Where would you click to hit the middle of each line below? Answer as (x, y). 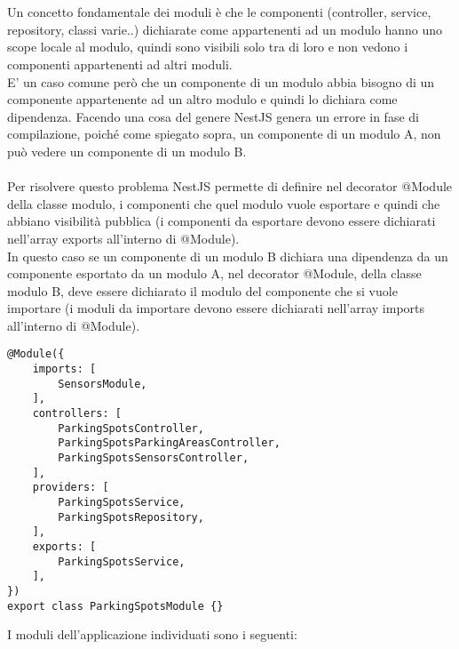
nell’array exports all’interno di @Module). (123, 238)
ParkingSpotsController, (131, 428)
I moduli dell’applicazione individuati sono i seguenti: (152, 634)
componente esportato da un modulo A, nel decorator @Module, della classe (214, 273)
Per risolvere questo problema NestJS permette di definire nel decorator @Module (230, 186)
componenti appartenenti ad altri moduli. (120, 64)
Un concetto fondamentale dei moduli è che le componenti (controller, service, (219, 12)
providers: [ (71, 488)
